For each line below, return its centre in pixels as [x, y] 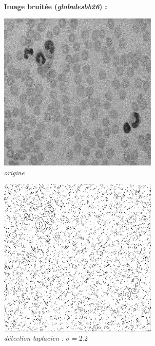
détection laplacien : [34, 338]
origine [14, 172]
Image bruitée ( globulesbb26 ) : [56, 6]
